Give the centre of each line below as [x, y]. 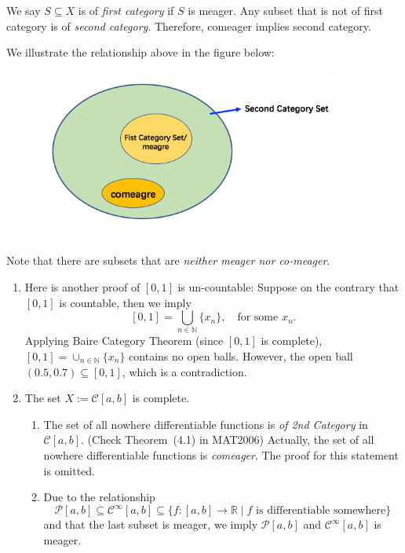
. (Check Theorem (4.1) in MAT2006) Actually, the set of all [228, 439]
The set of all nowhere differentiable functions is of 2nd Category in [206, 424]
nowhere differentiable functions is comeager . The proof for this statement [221, 454]
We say [24, 10]
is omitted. [69, 470]
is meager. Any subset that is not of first [285, 10]
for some [258, 318]
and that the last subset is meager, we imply [151, 524]
